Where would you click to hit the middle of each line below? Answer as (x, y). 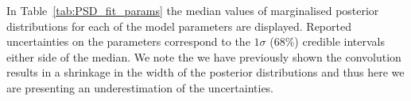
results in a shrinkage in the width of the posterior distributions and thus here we (205, 72)
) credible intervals (340, 41)
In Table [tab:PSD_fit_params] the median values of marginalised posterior (193, 10)
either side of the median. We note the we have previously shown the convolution (204, 56)
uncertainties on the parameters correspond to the (128, 41)
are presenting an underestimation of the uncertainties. (140, 87)
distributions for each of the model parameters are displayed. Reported (179, 26)
